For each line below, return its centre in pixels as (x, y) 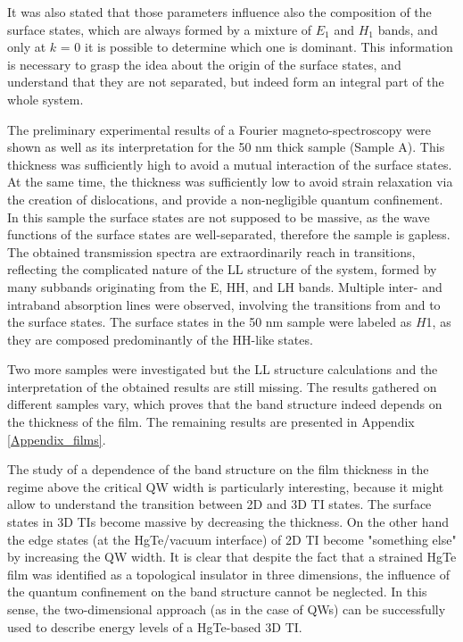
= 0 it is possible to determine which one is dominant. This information (256, 47)
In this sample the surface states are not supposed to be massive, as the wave (219, 217)
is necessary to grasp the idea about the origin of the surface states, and (204, 64)
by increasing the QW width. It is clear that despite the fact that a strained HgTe (232, 557)
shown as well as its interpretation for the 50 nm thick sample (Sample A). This (226, 147)
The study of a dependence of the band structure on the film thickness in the (218, 469)
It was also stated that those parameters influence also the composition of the (219, 12)
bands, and (408, 29)
